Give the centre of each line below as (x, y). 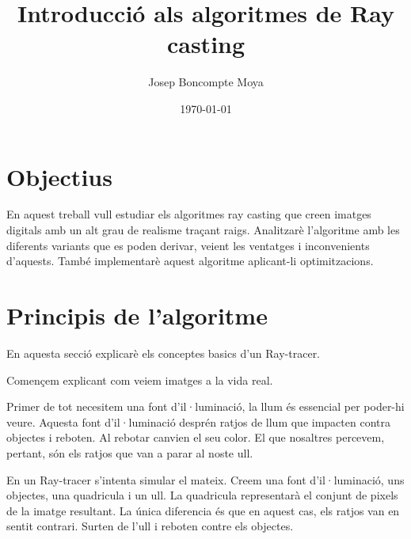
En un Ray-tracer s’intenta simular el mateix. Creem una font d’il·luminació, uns (205, 479)
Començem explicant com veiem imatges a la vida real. (140, 380)
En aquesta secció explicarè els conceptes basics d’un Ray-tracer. (164, 353)
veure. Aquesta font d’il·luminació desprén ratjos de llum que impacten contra (198, 421)
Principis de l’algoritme (137, 315)
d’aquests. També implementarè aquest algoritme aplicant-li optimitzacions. (190, 261)
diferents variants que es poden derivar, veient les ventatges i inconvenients (188, 245)
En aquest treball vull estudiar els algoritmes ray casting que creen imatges (189, 214)
